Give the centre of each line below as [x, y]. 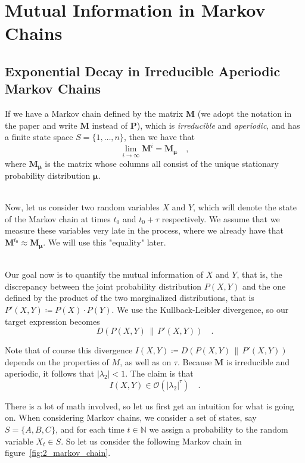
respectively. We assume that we [221, 218]
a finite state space [39, 137]
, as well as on [146, 361]
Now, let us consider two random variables [82, 207]
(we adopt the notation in [245, 114]
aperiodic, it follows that [50, 373]
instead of [110, 125]
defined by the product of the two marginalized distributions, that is [130, 298]
